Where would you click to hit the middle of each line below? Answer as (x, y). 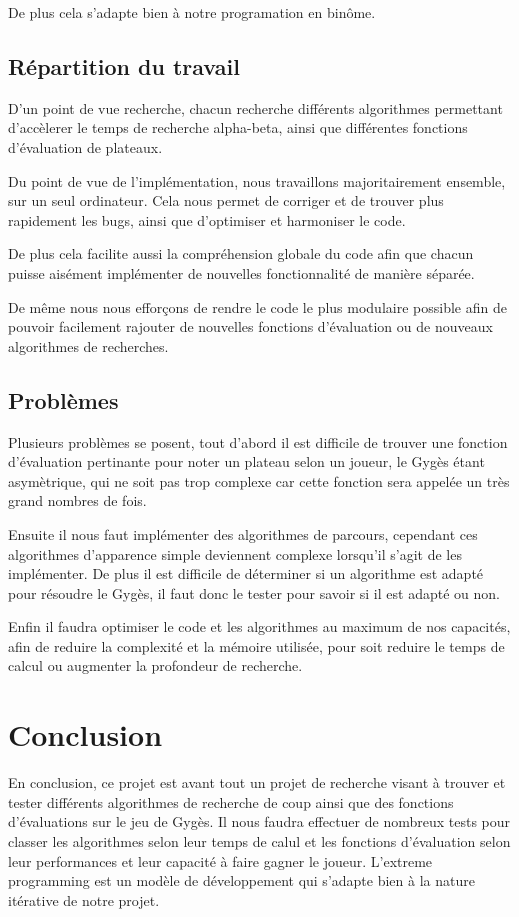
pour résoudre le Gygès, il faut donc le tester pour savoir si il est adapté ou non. (254, 592)
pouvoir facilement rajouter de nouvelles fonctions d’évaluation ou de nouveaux (250, 326)
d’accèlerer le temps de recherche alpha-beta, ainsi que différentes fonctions (238, 127)
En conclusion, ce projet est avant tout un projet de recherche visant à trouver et (257, 782)
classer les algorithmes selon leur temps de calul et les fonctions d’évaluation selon (259, 840)
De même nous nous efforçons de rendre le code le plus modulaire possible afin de (257, 306)
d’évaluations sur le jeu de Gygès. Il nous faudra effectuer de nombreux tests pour (259, 821)
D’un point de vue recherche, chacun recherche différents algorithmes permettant (255, 107)
